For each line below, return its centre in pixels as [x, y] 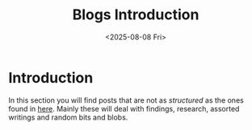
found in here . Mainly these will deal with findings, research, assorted [124, 108]
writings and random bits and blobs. [68, 117]
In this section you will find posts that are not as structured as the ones [126, 100]
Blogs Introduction [136, 15]
